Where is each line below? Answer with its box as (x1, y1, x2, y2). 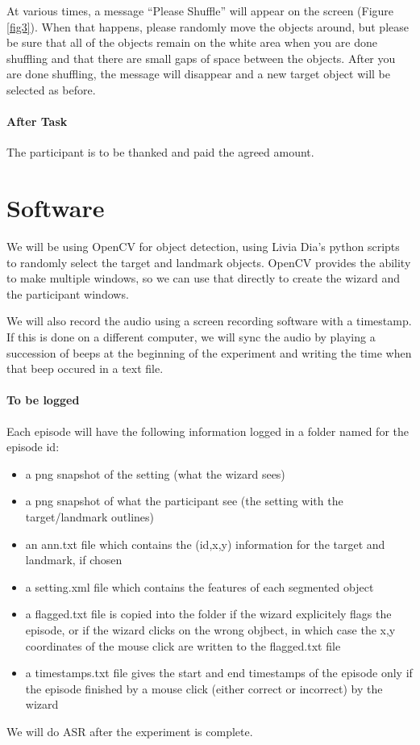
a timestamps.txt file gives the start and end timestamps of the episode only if (25, 664, 413, 681)
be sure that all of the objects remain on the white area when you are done (6, 34, 377, 51)
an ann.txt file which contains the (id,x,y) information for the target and (25, 535, 385, 552)
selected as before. (6, 81, 96, 98)
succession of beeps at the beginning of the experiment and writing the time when (6, 344, 412, 361)
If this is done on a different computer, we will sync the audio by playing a (6, 329, 376, 345)
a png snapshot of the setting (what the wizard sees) (25, 465, 285, 482)
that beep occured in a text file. (6, 360, 164, 377)
